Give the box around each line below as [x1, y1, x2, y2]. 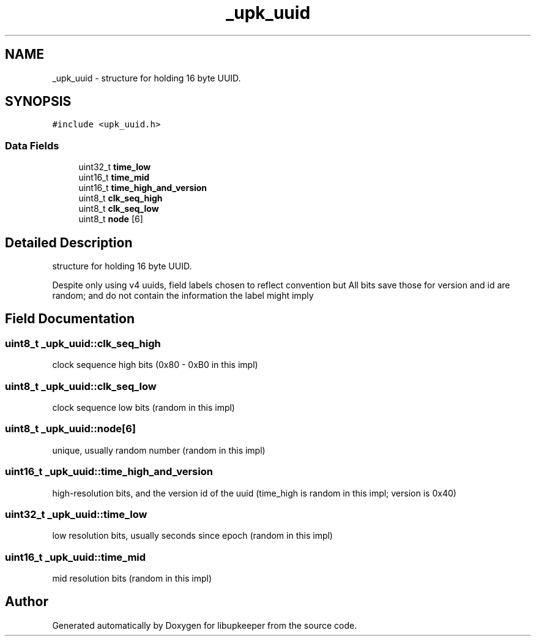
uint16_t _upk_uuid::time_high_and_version [5, 465, 213, 478]
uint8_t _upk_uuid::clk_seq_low [5, 380, 157, 392]
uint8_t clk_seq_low [78, 203, 159, 214]
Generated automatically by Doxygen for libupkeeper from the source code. [52, 620, 357, 631]
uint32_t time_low [78, 162, 151, 173]
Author [5, 594, 48, 610]
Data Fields [5, 139, 59, 152]
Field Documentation [5, 311, 135, 327]
